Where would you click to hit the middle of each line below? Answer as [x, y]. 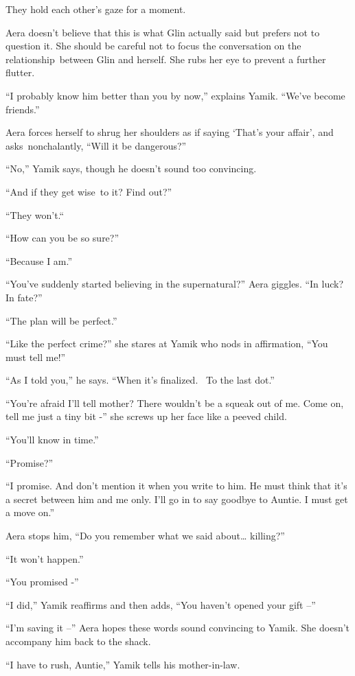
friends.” [23, 109]
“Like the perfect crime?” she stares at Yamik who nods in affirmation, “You [167, 343]
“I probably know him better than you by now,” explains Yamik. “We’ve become [175, 95]
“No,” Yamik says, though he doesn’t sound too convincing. [131, 168]
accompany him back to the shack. [78, 641]
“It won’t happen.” [45, 558]
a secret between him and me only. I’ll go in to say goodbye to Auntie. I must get [177, 499]
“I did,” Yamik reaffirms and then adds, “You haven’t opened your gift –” [161, 604]
